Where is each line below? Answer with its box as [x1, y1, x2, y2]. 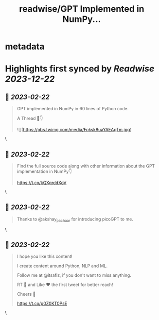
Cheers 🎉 [17, 291, 36, 297]
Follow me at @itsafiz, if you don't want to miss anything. [17, 272, 131, 278]
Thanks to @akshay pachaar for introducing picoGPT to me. [17, 216, 134, 223]
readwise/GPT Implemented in [19, 3, 144, 15]
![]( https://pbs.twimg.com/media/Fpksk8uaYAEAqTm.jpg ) [17, 127, 132, 133]
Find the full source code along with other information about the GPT [17, 163, 155, 168]
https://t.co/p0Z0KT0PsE [17, 301, 67, 306]
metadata [5, 41, 45, 52]
